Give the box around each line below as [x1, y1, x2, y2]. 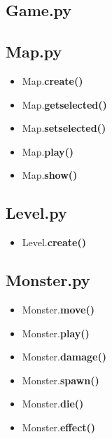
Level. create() [22, 235, 86, 250]
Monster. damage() [22, 349, 106, 364]
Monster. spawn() [22, 372, 99, 387]
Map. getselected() [22, 97, 107, 112]
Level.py [6, 202, 67, 224]
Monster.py [6, 269, 90, 291]
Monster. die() [22, 396, 84, 411]
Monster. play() [22, 325, 90, 340]
